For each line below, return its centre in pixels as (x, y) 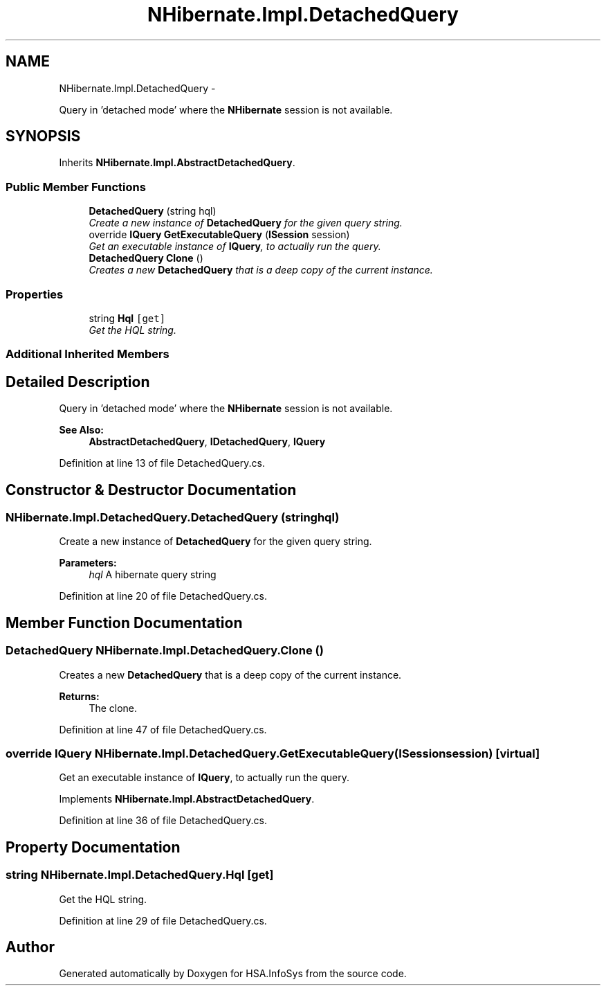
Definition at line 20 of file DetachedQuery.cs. (163, 596)
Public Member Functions (76, 187)
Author (30, 947)
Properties (35, 294)
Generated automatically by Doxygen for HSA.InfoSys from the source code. (233, 974)
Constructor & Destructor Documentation (151, 490)
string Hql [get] (127, 318)
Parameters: (88, 563)
